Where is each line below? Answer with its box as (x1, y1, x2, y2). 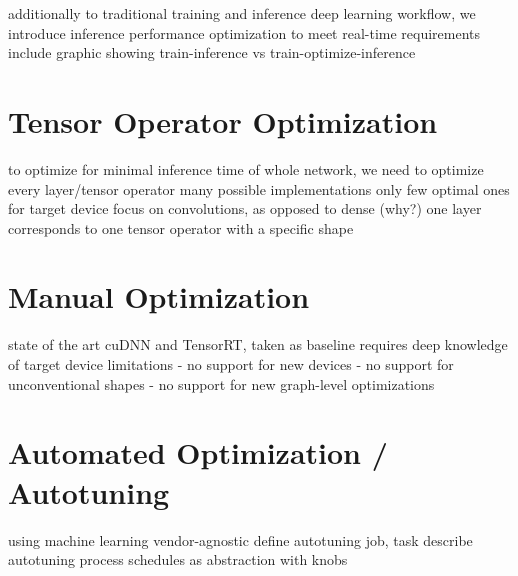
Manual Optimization (8, 276, 310, 317)
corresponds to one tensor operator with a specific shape (8, 217, 354, 238)
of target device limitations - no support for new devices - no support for (8, 354, 454, 374)
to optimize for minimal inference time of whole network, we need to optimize (8, 158, 484, 179)
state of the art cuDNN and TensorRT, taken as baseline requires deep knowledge (8, 334, 508, 355)
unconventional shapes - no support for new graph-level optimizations (8, 373, 435, 394)
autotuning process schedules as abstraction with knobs (8, 549, 348, 570)
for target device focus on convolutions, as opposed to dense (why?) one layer (8, 198, 482, 219)
